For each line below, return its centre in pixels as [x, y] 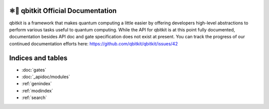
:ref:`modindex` [37, 91]
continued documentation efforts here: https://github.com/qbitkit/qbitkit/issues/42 [93, 44]
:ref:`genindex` [37, 84]
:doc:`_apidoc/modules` [46, 77]
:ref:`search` [34, 98]
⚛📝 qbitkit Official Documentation [63, 11]
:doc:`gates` [34, 70]
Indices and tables [38, 58]
